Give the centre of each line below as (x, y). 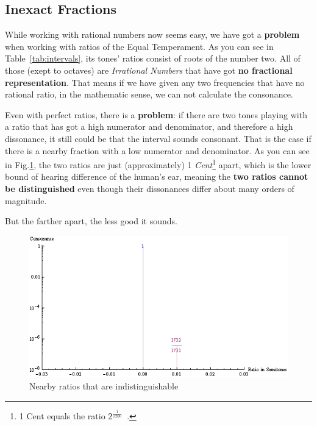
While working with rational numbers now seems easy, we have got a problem (152, 34)
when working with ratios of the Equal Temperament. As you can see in (139, 46)
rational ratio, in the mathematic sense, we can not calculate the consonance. (149, 94)
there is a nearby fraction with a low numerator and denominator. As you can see (157, 150)
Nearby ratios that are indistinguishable (104, 385)
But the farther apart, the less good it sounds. (91, 221)
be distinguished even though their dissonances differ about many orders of (150, 188)
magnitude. (26, 200)
